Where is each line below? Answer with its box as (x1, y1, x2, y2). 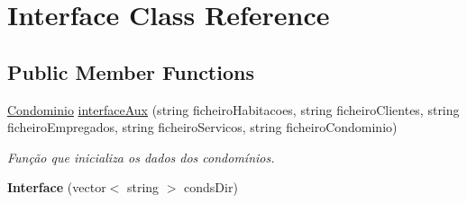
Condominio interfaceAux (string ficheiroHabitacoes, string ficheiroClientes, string (7, 100, 460, 119)
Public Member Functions (7, 57, 254, 85)
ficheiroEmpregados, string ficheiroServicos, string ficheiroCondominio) (7, 118, 398, 137)
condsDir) (184, 178, 238, 197)
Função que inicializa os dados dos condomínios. (7, 147, 275, 166)
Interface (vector (7, 178, 106, 197)
